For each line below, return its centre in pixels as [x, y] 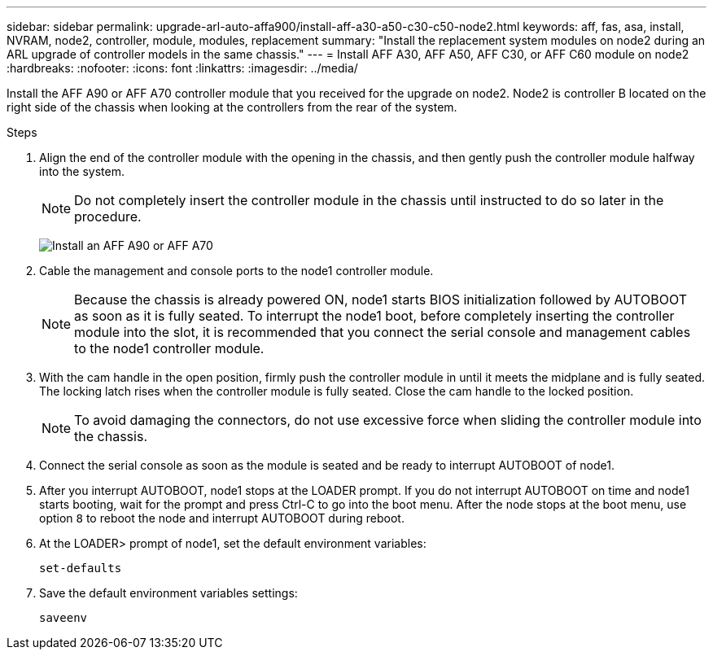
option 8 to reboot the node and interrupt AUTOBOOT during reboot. [222, 518]
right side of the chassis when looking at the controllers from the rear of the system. [232, 107]
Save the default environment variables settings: [168, 593]
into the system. [82, 171]
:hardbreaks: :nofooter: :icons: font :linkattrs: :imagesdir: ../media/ [182, 68]
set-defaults [81, 568]
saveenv [63, 618]
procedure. [108, 216]
